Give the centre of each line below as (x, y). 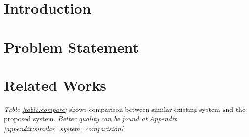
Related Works (55, 85)
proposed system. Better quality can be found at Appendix (90, 119)
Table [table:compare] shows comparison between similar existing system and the (125, 109)
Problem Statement (71, 46)
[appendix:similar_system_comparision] (64, 128)
